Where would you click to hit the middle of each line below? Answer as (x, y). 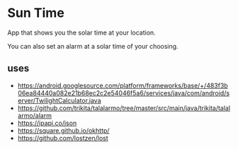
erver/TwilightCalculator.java (59, 100)
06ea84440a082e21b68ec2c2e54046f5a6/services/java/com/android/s (124, 93)
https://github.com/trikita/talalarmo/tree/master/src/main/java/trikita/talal (124, 108)
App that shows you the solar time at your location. (81, 32)
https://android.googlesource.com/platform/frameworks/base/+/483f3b (123, 85)
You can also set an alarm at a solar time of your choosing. (93, 46)
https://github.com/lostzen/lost (63, 138)
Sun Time (36, 13)
